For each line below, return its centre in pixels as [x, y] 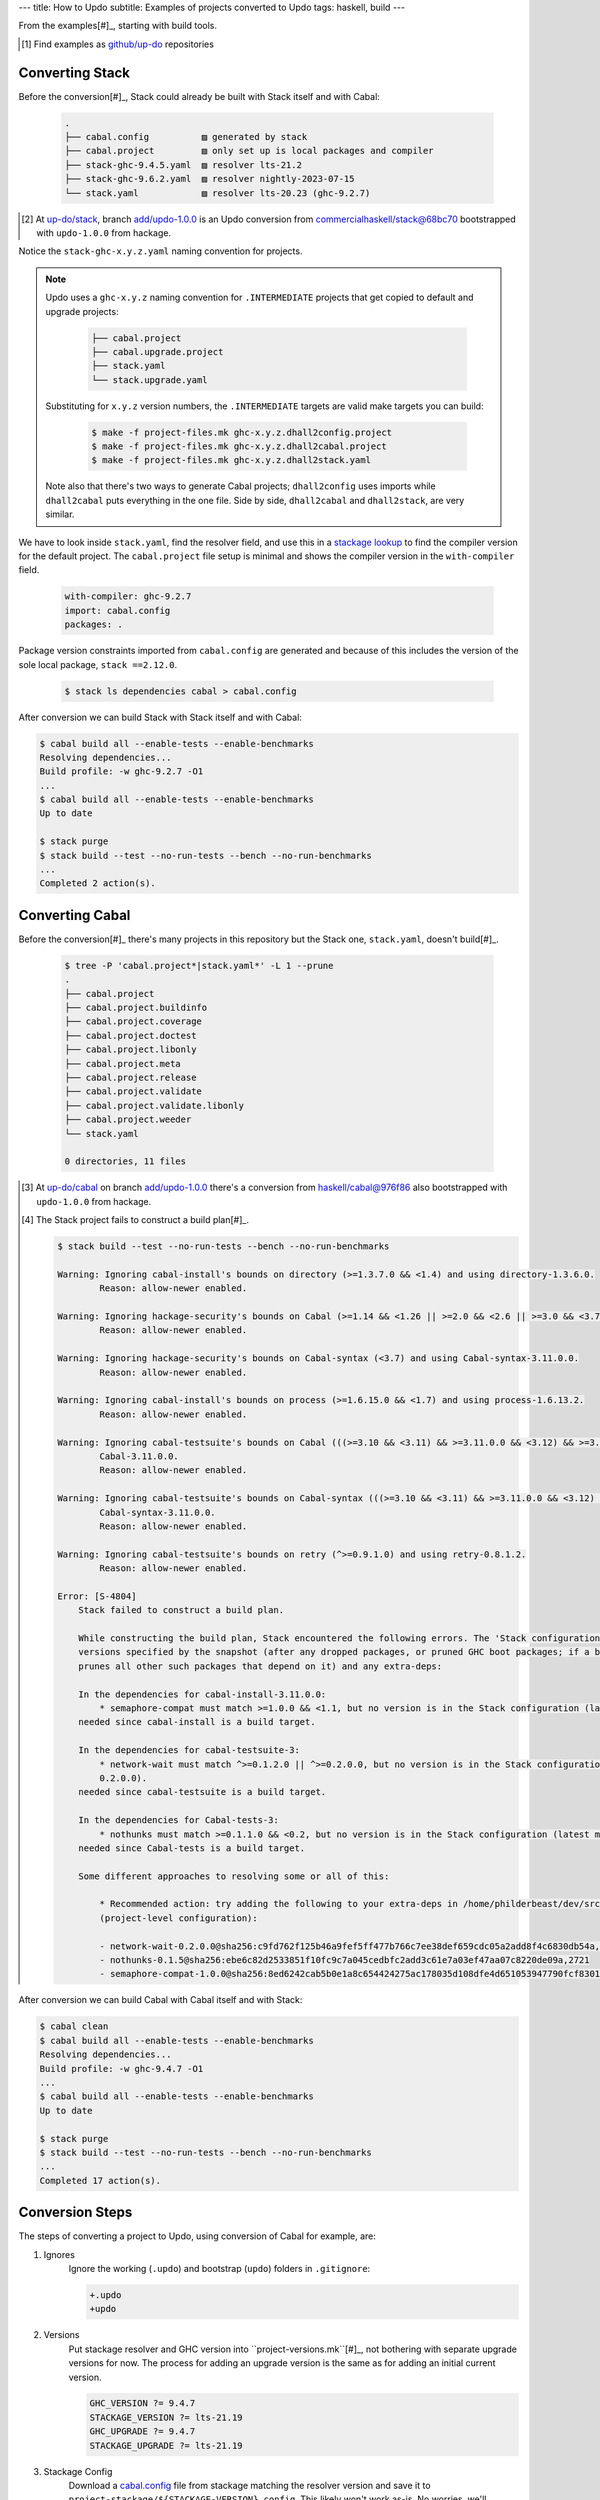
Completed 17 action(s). [100, 2180]
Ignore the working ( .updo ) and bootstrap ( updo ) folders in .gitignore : [219, 2268]
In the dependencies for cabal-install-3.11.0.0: [202, 1694]
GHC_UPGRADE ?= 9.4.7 [142, 2431]
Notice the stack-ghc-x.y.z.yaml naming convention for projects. [160, 251]
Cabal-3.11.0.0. [139, 1456]
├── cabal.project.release [130, 1078]
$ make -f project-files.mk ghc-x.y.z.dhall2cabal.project [239, 446]
